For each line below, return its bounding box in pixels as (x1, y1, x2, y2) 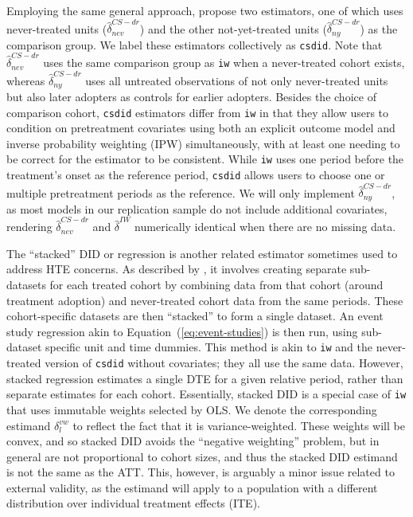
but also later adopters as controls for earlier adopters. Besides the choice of (6, 88, 376, 104)
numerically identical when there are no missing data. (134, 218, 396, 235)
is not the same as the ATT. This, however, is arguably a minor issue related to (6, 464, 395, 480)
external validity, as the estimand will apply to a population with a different (6, 479, 378, 495)
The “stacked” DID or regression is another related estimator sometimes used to (6, 245, 398, 261)
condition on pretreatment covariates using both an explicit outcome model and (6, 119, 395, 136)
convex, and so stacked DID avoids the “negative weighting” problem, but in (6, 433, 380, 449)
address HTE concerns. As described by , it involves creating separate (6, 260, 347, 277)
